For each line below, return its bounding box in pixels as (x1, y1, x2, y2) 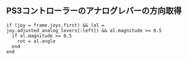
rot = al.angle (17, 38, 56, 44)
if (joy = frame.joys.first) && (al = (6, 22, 105, 28)
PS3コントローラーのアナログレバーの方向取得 (6, 5, 182, 16)
